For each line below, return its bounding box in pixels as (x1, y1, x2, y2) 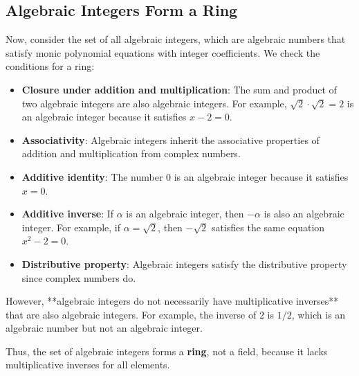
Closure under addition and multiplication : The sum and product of (21, 82, 337, 96)
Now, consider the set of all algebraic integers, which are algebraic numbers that (6, 32, 346, 46)
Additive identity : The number (21, 169, 163, 183)
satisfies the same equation (211, 220, 325, 234)
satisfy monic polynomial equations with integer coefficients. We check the (6, 45, 320, 60)
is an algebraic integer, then (126, 206, 244, 221)
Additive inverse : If (21, 206, 114, 221)
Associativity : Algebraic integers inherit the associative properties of (21, 132, 320, 147)
